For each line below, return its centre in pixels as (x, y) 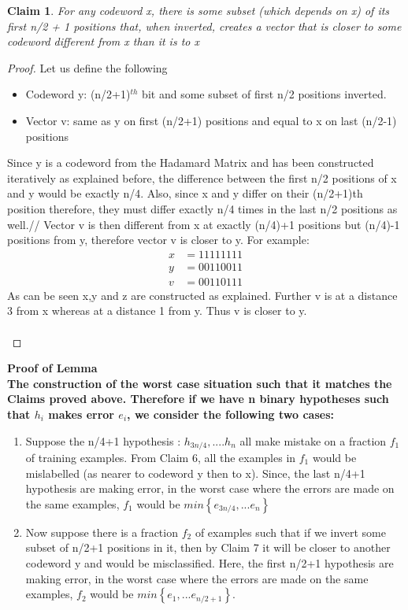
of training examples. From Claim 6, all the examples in (161, 458)
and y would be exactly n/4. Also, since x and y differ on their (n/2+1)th (185, 193)
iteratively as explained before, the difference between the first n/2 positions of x (202, 177)
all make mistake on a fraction (313, 440)
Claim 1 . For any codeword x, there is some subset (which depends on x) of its (198, 10)
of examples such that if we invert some (290, 532)
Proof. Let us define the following (87, 67)
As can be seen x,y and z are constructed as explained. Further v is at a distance (202, 295)
